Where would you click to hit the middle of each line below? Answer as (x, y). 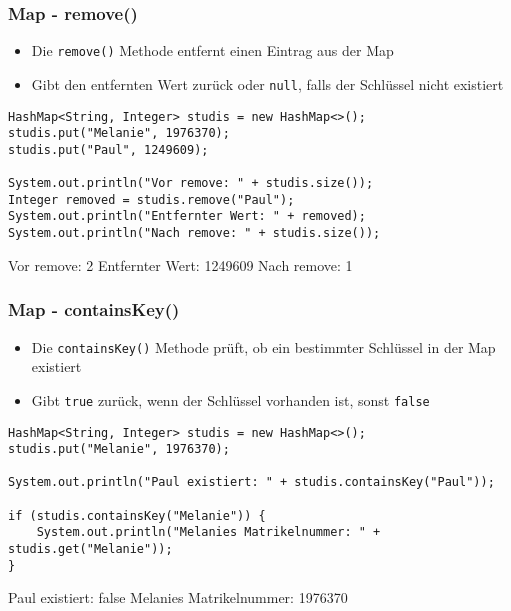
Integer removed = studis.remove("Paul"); (151, 199)
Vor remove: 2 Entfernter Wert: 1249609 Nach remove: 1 (180, 264)
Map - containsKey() (94, 309)
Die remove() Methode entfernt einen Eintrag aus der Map (212, 50)
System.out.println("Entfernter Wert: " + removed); (187, 216)
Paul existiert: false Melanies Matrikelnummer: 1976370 (178, 597)
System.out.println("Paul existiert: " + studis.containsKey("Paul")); (251, 482)
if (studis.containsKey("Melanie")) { (137, 515)
